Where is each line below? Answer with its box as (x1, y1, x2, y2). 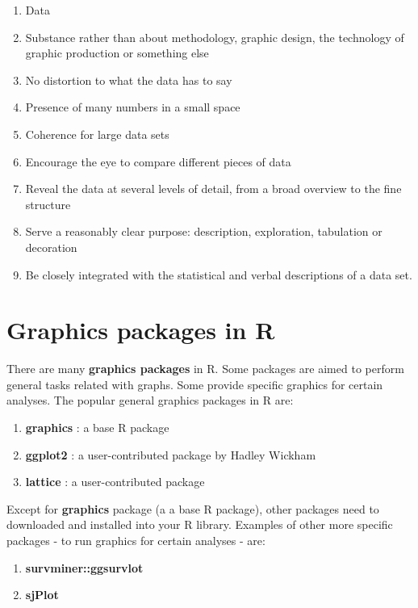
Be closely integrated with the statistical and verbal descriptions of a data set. (25, 266, 412, 283)
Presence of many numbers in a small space (25, 99, 240, 115)
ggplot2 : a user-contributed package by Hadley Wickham (25, 446, 316, 463)
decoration (25, 238, 77, 255)
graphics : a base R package (25, 419, 169, 436)
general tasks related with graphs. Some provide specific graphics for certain (6, 375, 383, 392)
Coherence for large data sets (25, 125, 169, 142)
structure (25, 195, 71, 212)
